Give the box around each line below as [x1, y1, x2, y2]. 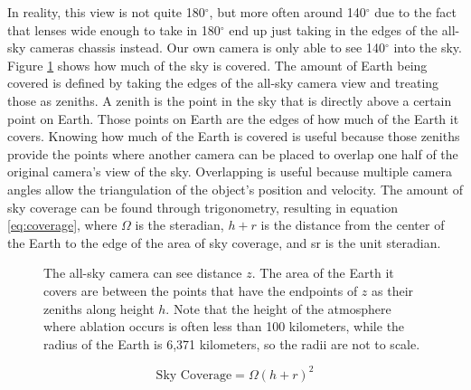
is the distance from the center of [260, 215, 445, 234]
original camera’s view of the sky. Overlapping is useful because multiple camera [7, 162, 453, 181]
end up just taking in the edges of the [229, 20, 438, 39]
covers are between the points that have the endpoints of [43, 281, 358, 300]
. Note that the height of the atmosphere [165, 299, 391, 318]
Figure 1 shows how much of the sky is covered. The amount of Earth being [7, 55, 428, 74]
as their [372, 281, 414, 300]
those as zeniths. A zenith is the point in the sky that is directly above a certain [7, 90, 452, 109]
